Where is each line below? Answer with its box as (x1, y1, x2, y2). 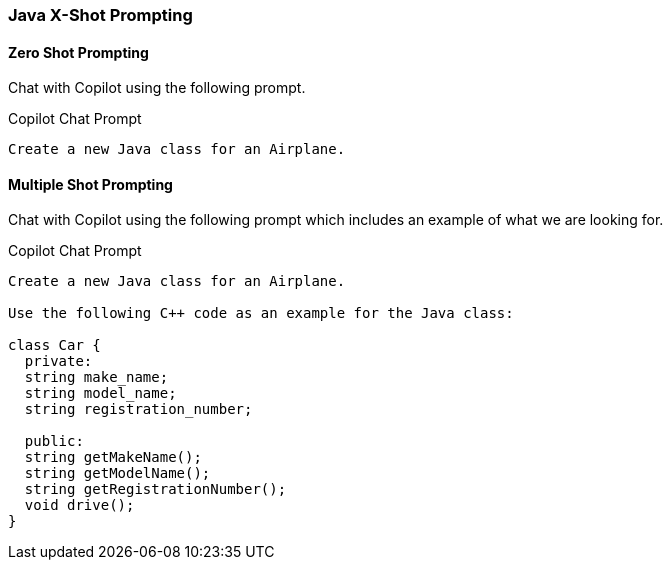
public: (24, 433, 84, 450)
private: (24, 353, 93, 370)
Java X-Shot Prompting (8, 5, 193, 25)
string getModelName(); (24, 465, 211, 482)
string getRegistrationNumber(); (24, 481, 287, 498)
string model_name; (24, 385, 177, 402)
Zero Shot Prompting (8, 43, 149, 61)
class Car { (8, 337, 101, 354)
